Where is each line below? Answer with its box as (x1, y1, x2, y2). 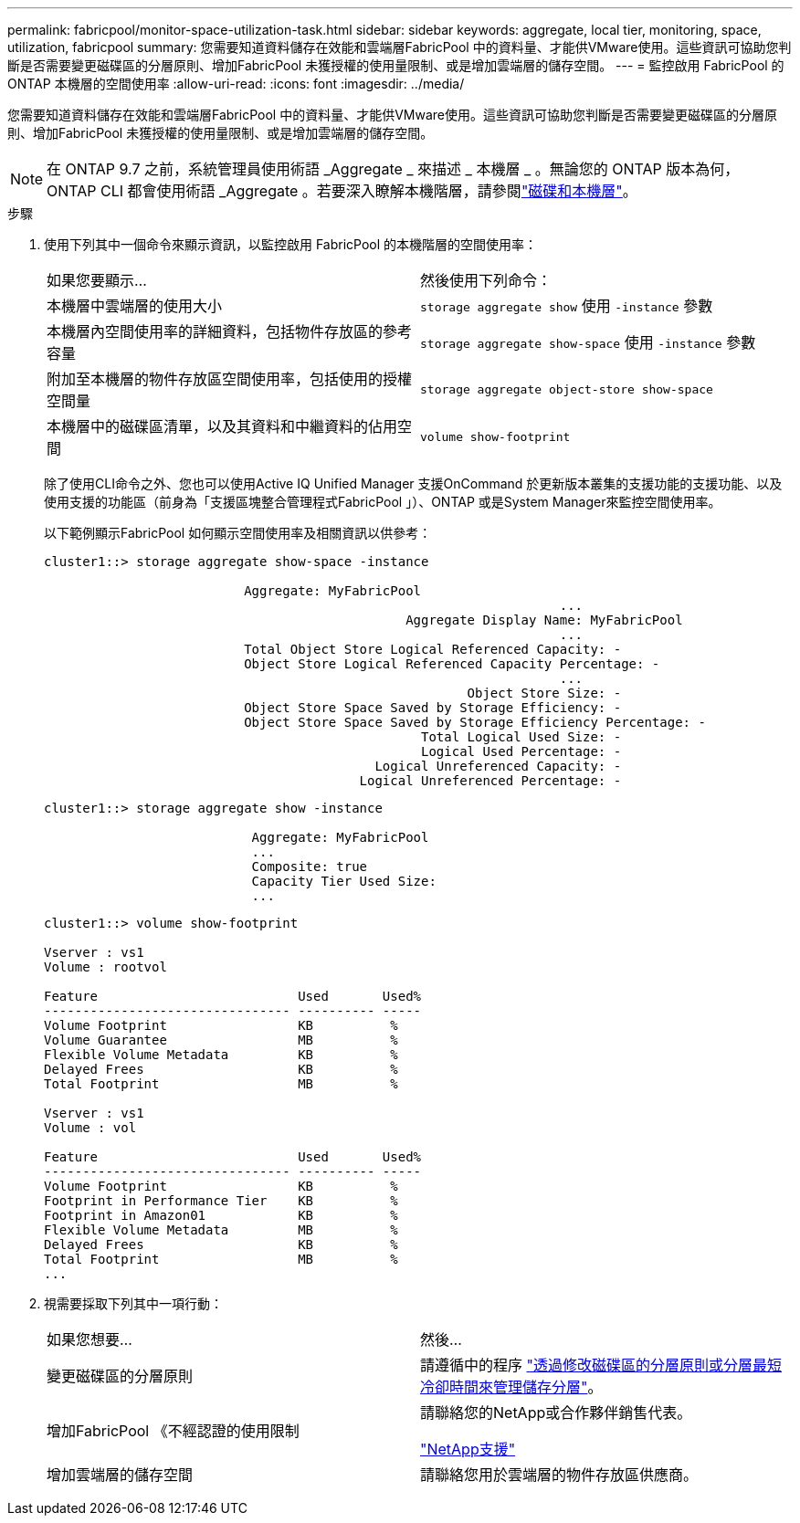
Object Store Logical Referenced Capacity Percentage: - (244, 656, 660, 671)
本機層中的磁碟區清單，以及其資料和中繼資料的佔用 (47, 417, 398, 436)
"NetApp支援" (420, 1440, 516, 1458)
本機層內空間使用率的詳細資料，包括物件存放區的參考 (47, 322, 413, 341)
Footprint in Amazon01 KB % (44, 1208, 398, 1223)
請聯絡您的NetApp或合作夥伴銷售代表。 (420, 1403, 692, 1422)
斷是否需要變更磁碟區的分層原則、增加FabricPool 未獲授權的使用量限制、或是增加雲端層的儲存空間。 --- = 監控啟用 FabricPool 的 (7, 58, 784, 73)
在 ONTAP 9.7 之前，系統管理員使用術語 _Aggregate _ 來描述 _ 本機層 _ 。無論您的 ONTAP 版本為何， (47, 160, 740, 178)
